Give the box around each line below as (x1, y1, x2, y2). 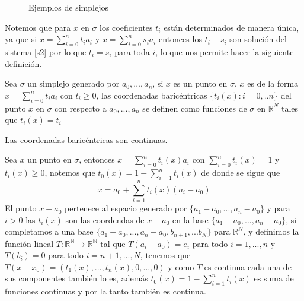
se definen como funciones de (142, 102, 247, 114)
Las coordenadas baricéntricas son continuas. (5, 133, 168, 145)
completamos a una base (5, 225, 94, 237)
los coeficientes (100, 21, 153, 33)
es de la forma (247, 77, 299, 90)
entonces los (159, 33, 202, 45)
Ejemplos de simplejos (28, 1, 108, 13)
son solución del (229, 33, 287, 45)
